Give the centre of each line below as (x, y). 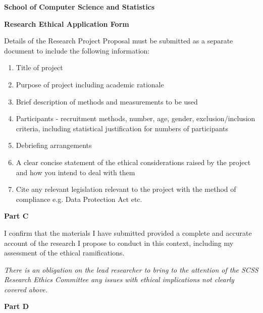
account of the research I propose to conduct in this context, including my (119, 243)
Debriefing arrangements (54, 145)
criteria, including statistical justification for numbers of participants (122, 128)
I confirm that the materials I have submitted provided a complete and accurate (128, 232)
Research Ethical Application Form (67, 23)
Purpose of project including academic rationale (90, 84)
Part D (16, 306)
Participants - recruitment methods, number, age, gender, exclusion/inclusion (136, 118)
